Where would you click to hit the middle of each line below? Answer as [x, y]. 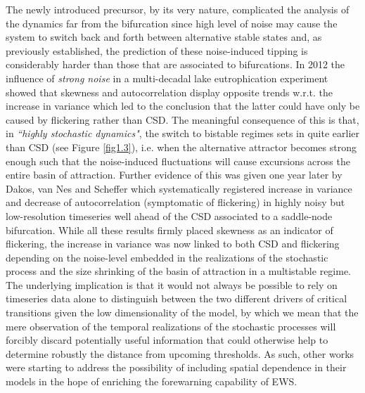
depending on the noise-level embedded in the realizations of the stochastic [167, 257]
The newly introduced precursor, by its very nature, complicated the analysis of [178, 9]
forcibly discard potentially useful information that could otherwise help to [167, 340]
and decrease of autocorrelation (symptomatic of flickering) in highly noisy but [175, 202]
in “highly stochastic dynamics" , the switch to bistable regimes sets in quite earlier [182, 133]
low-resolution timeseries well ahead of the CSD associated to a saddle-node [169, 215]
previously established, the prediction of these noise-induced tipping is [157, 50]
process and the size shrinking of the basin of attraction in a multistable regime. [179, 271]
